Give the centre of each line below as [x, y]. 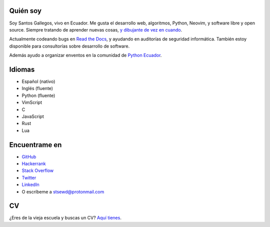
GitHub [29, 156]
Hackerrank [34, 164]
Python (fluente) [38, 95]
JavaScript [33, 116]
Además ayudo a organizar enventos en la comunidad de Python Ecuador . [85, 55]
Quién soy [25, 11]
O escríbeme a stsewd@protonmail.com [63, 191]
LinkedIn [30, 184]
